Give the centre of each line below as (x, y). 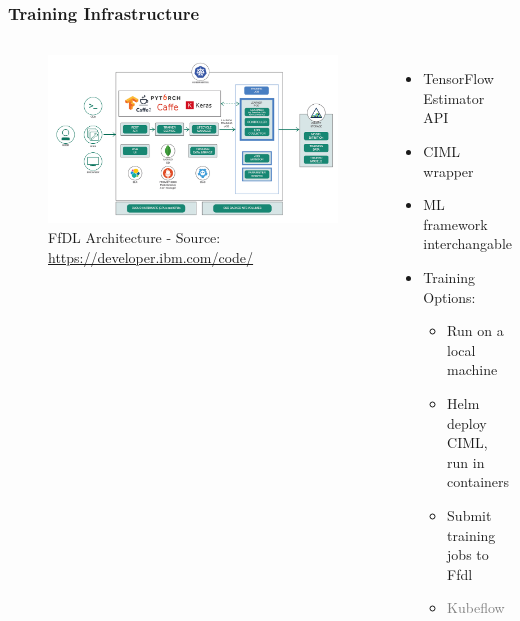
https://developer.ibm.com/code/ (151, 256)
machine (472, 369)
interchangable (467, 243)
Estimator (454, 97)
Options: (449, 296)
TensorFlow (458, 78)
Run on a (475, 330)
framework (455, 223)
